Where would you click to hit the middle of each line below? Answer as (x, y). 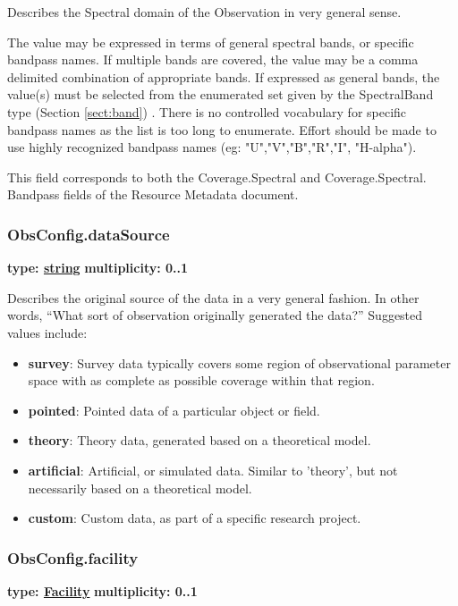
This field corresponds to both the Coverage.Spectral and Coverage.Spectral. (217, 177)
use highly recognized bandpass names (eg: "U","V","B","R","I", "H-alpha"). (212, 147)
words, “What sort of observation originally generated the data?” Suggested (215, 315)
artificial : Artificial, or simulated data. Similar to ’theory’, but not (213, 470)
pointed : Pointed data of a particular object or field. (174, 410)
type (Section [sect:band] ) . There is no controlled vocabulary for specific (207, 111)
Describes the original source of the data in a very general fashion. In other (213, 297)
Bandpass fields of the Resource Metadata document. (153, 194)
